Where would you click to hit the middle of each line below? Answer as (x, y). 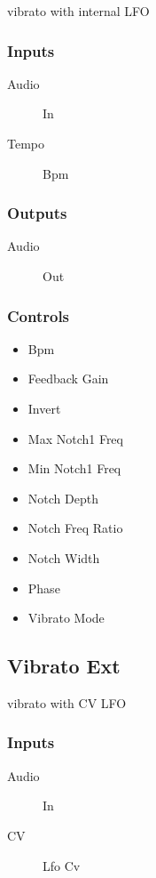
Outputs (37, 213)
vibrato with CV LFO (67, 702)
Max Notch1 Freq (75, 438)
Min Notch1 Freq (74, 468)
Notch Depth (63, 498)
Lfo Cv (62, 865)
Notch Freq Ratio (75, 528)
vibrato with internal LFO (78, 11)
